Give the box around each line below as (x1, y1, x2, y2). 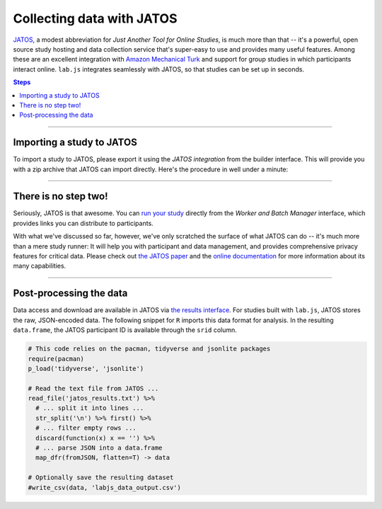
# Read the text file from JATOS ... (28, 384, 159, 392)
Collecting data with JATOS (13, 11, 178, 26)
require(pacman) (28, 355, 85, 362)
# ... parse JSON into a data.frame (35, 444, 163, 452)
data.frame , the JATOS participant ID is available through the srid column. (13, 326, 237, 334)
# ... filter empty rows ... (35, 424, 137, 432)
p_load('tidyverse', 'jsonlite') (28, 365, 144, 372)
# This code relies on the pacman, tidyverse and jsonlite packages (28, 345, 271, 353)
